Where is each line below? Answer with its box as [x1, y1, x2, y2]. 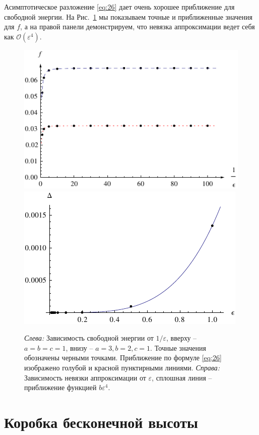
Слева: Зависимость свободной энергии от [24, 333, 154, 343]
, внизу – [66, 342, 93, 353]
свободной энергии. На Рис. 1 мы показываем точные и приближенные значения [4, 11, 252, 22]
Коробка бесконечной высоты [4, 412, 198, 432]
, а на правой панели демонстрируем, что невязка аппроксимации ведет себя [20, 21, 255, 32]
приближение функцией [24, 382, 97, 393]
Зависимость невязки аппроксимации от [24, 372, 146, 383]
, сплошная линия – [152, 372, 212, 383]
